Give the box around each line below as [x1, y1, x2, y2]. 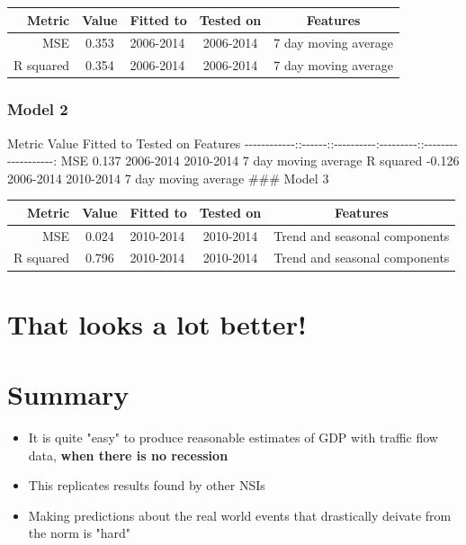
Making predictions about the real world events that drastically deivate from [28, 505, 452, 524]
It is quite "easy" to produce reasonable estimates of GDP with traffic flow [28, 428, 438, 447]
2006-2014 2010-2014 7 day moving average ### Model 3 [7, 168, 329, 187]
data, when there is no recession [28, 445, 229, 464]
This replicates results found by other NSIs [28, 476, 265, 495]
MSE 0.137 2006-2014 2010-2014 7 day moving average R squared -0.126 [60, 151, 460, 170]
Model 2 [7, 98, 68, 121]
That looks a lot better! [7, 305, 307, 342]
